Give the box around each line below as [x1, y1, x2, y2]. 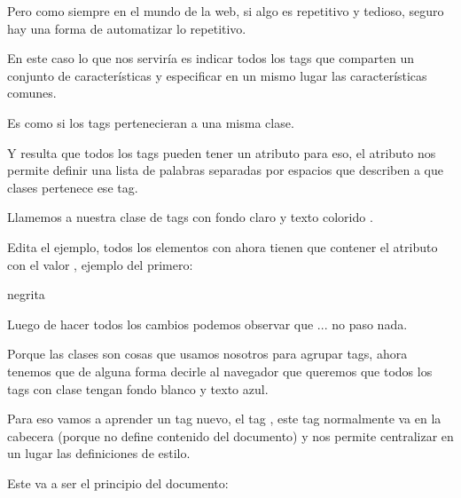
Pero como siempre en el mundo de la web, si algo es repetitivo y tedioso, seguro [7, 2, 444, 20]
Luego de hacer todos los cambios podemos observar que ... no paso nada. [7, 314, 408, 333]
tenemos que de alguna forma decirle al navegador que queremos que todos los [7, 361, 433, 380]
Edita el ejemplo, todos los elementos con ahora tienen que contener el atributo [7, 237, 438, 256]
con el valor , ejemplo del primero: [7, 255, 193, 273]
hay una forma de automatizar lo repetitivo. [7, 19, 246, 37]
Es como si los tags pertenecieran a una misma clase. [7, 113, 294, 131]
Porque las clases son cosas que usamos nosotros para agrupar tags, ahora [7, 344, 408, 363]
